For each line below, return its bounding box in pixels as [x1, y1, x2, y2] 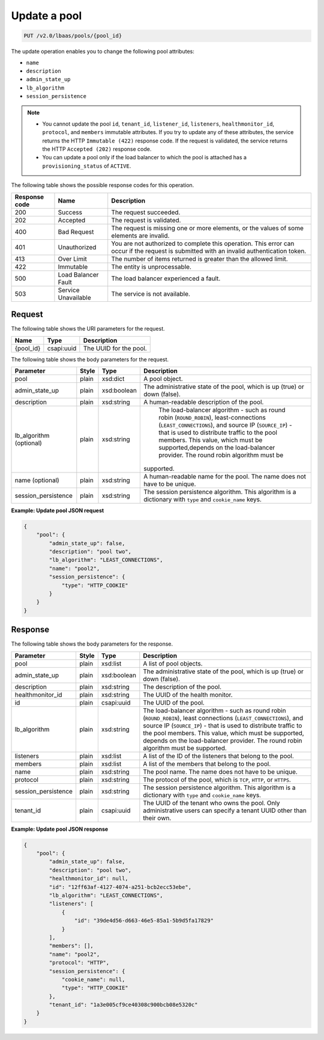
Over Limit [58, 254, 87, 263]
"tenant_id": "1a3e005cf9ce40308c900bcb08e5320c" [49, 1002, 198, 1008]
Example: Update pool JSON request [11, 507, 104, 514]
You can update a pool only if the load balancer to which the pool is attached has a [42, 154, 247, 161]
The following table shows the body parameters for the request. [11, 355, 169, 363]
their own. [143, 813, 172, 822]
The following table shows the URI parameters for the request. [11, 325, 165, 332]
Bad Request [58, 227, 94, 236]
